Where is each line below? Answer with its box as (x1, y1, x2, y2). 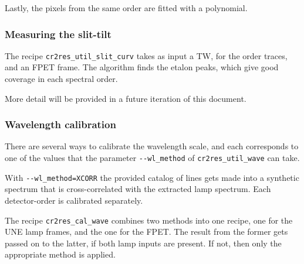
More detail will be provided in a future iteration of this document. (5, 92, 246, 104)
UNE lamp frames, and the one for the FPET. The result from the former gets (5, 225, 288, 238)
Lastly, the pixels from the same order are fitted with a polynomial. (5, 2, 248, 13)
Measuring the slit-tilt (5, 26, 112, 41)
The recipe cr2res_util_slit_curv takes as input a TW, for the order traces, (5, 49, 288, 61)
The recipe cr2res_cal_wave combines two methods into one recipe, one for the (5, 214, 293, 226)
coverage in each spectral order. (5, 73, 118, 85)
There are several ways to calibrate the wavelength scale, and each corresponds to (5, 140, 299, 152)
